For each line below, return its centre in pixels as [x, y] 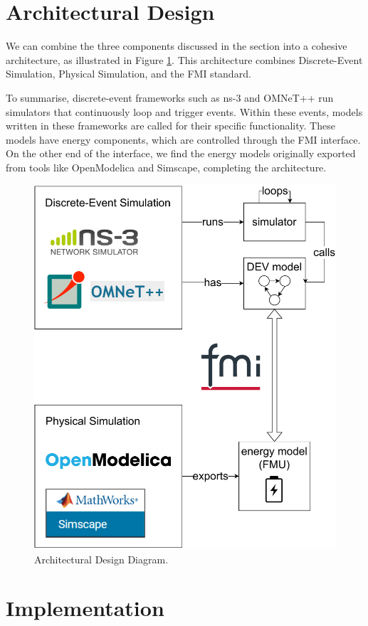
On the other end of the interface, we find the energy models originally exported [181, 153]
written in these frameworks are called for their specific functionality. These [170, 126]
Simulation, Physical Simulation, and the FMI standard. [128, 74]
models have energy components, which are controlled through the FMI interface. [183, 139]
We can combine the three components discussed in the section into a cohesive [177, 46]
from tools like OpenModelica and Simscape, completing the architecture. [166, 167]
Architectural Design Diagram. [101, 559]
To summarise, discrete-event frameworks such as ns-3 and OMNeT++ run [170, 97]
